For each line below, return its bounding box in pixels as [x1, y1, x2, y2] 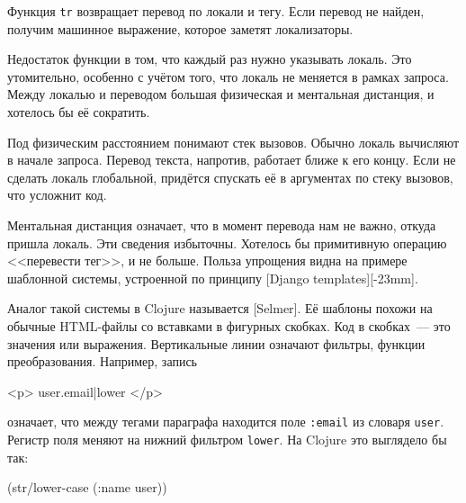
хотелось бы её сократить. [7, 103, 150, 121]
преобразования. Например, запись [7, 352, 198, 371]
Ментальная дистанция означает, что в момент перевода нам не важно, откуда [7, 216, 436, 234]
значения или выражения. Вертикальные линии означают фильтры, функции [7, 334, 426, 353]
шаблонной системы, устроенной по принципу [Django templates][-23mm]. [7, 268, 418, 287]
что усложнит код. [7, 185, 107, 204]
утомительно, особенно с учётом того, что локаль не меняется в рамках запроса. [7, 67, 449, 85]
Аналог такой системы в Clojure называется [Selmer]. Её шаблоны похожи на [7, 299, 433, 318]
